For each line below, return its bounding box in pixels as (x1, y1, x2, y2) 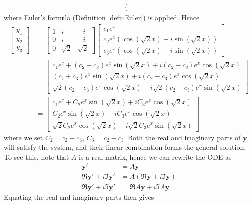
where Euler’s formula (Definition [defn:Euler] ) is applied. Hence (4, 12, 200, 23)
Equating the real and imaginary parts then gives (4, 192, 154, 202)
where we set (4, 132, 43, 142)
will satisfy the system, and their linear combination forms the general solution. (4, 142, 246, 152)
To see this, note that (4, 151, 69, 162)
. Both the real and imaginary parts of (124, 132, 241, 142)
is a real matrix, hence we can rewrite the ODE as (79, 151, 232, 162)
